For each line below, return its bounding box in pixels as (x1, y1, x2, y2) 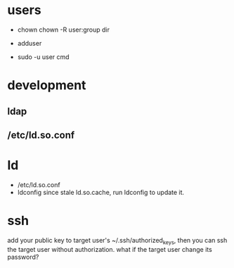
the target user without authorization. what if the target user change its (7, 245, 212, 253)
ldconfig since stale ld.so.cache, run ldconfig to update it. (17, 188, 185, 196)
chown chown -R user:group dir (17, 25, 110, 34)
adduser (17, 39, 42, 47)
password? (7, 253, 39, 261)
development (7, 77, 86, 94)
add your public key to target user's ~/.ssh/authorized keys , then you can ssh (7, 236, 228, 246)
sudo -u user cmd (17, 52, 70, 61)
